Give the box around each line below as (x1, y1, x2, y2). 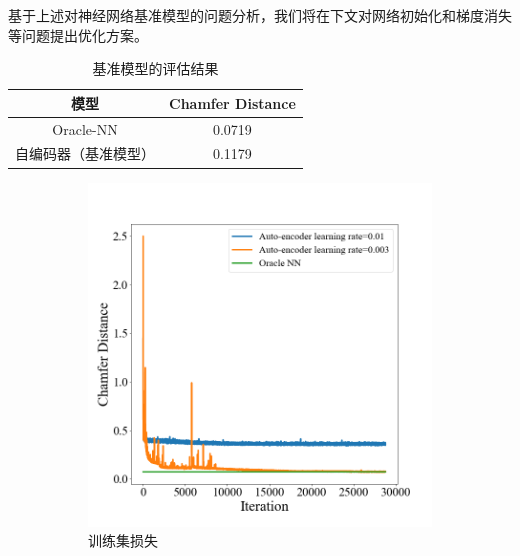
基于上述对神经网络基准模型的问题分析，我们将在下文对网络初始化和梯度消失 (8, 5, 512, 25)
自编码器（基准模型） (15, 143, 155, 164)
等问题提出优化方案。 (8, 24, 148, 45)
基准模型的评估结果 (92, 58, 219, 79)
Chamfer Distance (169, 92, 296, 113)
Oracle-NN (52, 118, 118, 139)
